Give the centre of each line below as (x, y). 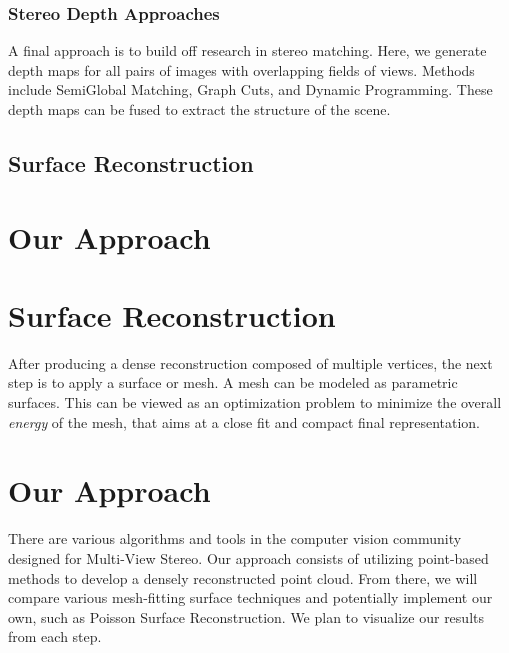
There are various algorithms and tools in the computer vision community (235, 538)
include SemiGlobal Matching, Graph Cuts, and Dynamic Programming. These (250, 89)
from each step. (55, 636)
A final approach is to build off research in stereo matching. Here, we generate (247, 50)
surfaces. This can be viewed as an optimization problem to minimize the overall (255, 402)
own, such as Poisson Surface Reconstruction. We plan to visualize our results (246, 616)
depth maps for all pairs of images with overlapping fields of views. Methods (241, 69)
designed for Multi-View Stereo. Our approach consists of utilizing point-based (248, 557)
